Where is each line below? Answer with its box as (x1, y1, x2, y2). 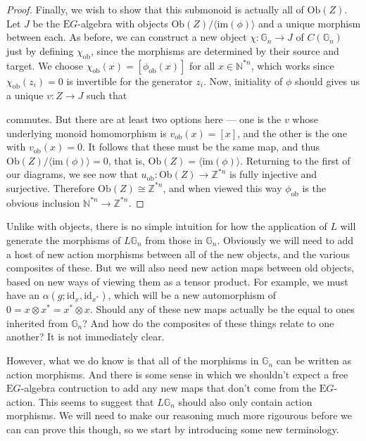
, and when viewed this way (163, 180, 282, 195)
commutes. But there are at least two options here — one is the (6, 111, 282, 126)
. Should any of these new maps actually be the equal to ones (89, 302, 355, 317)
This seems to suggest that (38, 394, 154, 409)
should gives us (294, 73, 360, 88)
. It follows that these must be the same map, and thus (82, 139, 320, 154)
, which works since (251, 58, 334, 72)
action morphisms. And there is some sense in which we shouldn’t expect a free (6, 366, 348, 381)
